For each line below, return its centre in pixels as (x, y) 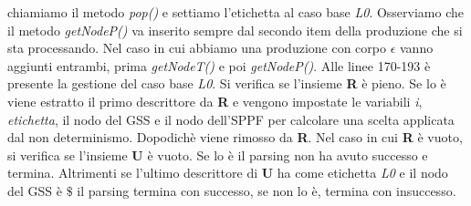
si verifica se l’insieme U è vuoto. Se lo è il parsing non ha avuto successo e (218, 154)
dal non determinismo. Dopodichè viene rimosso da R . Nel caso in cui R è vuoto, (235, 137)
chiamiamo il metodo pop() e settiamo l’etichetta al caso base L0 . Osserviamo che (235, 12)
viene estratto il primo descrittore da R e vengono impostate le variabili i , (215, 101)
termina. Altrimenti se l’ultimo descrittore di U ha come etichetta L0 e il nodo (228, 173)
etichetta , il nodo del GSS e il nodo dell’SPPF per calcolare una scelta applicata (231, 119)
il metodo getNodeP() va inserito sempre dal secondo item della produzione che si (235, 30)
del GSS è (35, 190)
